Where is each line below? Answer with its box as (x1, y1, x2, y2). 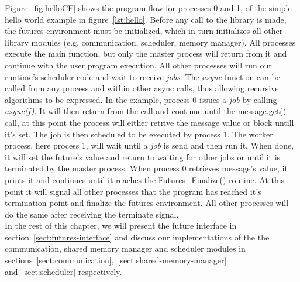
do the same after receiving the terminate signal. (5, 208, 179, 220)
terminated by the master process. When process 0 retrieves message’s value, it (5, 162, 288, 174)
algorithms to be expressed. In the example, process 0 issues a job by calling (5, 93, 277, 105)
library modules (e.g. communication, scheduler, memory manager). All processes (5, 36, 296, 48)
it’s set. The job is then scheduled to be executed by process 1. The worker (5, 128, 273, 140)
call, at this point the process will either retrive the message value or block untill (5, 116, 294, 128)
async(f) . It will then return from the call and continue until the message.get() (5, 105, 287, 117)
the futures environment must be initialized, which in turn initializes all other (5, 25, 283, 37)
